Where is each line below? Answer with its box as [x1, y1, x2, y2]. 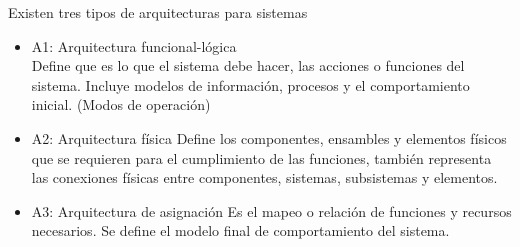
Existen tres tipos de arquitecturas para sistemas [8, 2, 308, 22]
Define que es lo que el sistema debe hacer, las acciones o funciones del [31, 55, 465, 76]
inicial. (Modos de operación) [31, 94, 211, 115]
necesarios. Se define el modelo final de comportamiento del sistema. [31, 220, 450, 241]
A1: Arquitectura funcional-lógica [31, 35, 237, 56]
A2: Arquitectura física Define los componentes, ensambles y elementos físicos [31, 127, 507, 148]
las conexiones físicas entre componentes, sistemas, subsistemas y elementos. [31, 167, 498, 188]
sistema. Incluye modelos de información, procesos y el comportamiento [31, 74, 470, 95]
